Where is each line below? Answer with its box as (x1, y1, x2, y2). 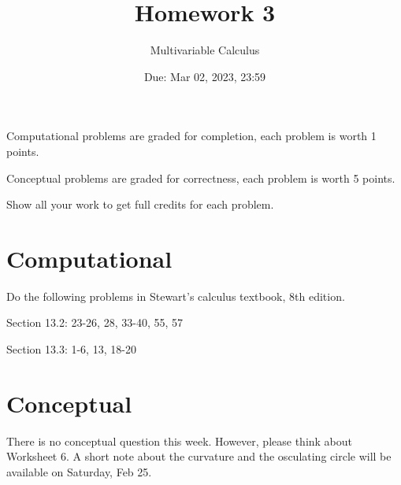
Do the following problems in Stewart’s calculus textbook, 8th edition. (6, 287, 345, 304)
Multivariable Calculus (150, 42, 260, 58)
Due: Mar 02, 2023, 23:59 (143, 68, 266, 84)
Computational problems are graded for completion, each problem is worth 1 (6, 128, 377, 144)
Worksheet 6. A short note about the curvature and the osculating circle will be (6, 448, 392, 465)
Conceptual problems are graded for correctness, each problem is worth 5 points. (6, 169, 395, 186)
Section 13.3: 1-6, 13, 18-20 (6, 341, 136, 357)
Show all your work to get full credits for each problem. (6, 196, 274, 213)
